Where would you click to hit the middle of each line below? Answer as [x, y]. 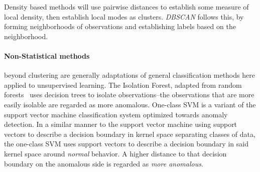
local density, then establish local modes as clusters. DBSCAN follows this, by [124, 16]
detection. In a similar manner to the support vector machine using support [121, 124]
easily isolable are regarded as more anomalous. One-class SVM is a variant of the [130, 104]
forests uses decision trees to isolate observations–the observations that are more [129, 95]
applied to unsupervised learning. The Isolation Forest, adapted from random [123, 84]
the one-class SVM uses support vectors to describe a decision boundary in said [126, 144]
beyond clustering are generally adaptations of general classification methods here [129, 75]
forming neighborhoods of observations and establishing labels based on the [120, 26]
